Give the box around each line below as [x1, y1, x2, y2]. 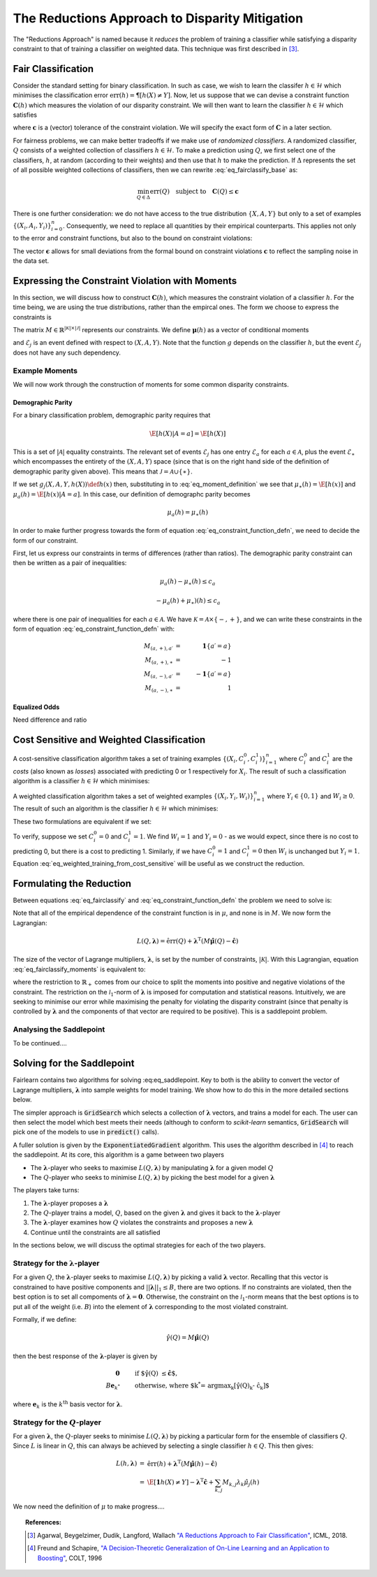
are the [332, 754, 353, 762]
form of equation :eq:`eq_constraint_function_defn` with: [13, 625, 175, 633]
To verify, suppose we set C [13, 832, 94, 841]
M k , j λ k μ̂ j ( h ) [222, 1478, 260, 1488]
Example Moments [13, 366, 78, 376]
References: [25, 1518, 62, 1527]
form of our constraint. [13, 536, 78, 545]
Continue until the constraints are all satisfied [30, 1228, 161, 1236]
